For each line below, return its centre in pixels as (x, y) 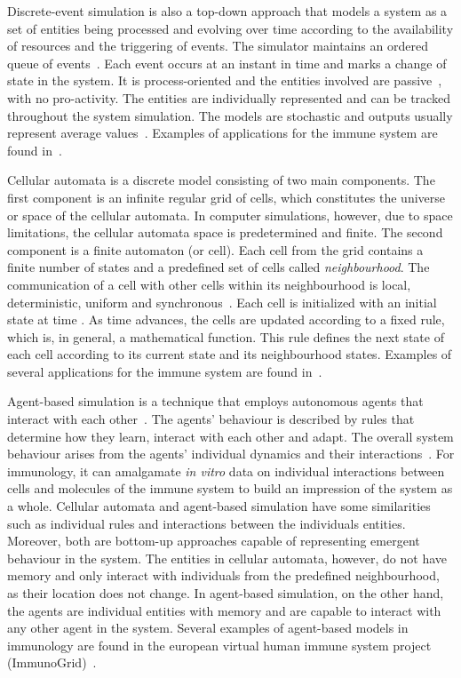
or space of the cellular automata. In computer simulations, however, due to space (230, 215)
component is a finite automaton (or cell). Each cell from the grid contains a (215, 249)
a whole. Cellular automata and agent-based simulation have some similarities (219, 506)
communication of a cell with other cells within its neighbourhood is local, (209, 284)
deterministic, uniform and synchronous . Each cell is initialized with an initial (222, 302)
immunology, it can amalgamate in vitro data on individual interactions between (226, 471)
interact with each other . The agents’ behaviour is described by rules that (211, 419)
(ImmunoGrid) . (52, 662)
